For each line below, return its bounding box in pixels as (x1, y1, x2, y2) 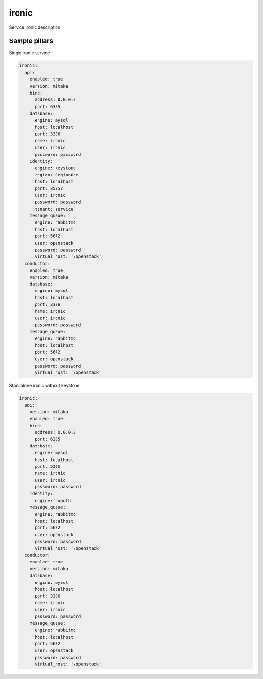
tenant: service (35, 206, 74, 212)
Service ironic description (9, 24, 61, 30)
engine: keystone (35, 165, 76, 171)
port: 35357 (35, 186, 63, 191)
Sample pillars (9, 37, 54, 45)
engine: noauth (35, 498, 71, 503)
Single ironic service (9, 50, 50, 56)
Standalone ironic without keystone (9, 383, 80, 388)
